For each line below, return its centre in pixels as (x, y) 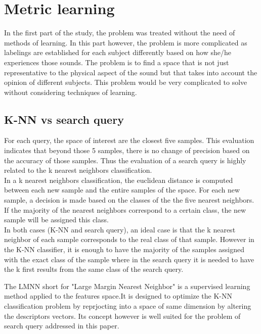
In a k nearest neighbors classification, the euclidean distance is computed (119, 180)
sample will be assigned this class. (56, 220)
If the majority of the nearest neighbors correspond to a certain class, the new (125, 209)
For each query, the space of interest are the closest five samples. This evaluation (129, 140)
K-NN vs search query (64, 119)
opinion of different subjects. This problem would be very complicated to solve (126, 82)
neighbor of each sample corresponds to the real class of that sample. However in (129, 239)
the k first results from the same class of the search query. (94, 269)
